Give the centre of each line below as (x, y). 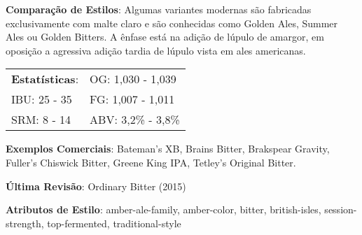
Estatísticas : (45, 79)
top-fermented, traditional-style (114, 223)
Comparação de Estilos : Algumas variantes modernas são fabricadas (159, 9)
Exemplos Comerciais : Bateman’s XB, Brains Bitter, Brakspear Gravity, (168, 149)
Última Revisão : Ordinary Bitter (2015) (96, 186)
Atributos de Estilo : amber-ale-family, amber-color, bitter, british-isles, (163, 209)
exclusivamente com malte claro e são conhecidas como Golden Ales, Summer (172, 23)
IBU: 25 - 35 (42, 99)
